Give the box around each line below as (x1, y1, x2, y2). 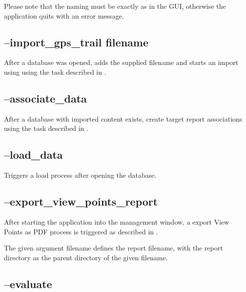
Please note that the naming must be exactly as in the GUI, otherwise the (4, 1, 226, 11)
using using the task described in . (4, 66, 106, 77)
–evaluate (4, 276, 52, 291)
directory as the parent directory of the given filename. (4, 252, 168, 262)
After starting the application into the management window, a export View (4, 216, 229, 227)
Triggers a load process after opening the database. (4, 170, 157, 180)
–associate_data (4, 90, 87, 105)
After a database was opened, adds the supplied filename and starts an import (4, 57, 239, 67)
